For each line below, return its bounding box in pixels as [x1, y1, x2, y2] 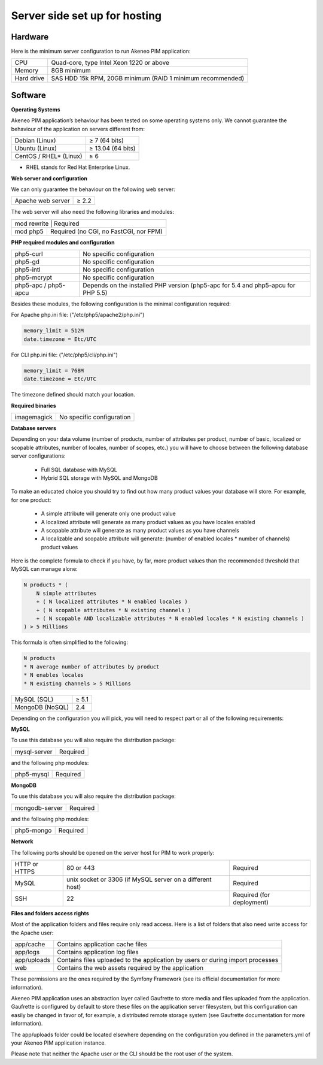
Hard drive [14, 74, 45, 83]
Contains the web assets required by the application [57, 964, 204, 972]
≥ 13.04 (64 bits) [89, 144, 136, 153]
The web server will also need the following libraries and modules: [11, 208, 175, 216]
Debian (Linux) [14, 137, 56, 145]
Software [11, 90, 46, 100]
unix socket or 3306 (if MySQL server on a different [66, 875, 212, 884]
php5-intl [14, 265, 41, 274]
